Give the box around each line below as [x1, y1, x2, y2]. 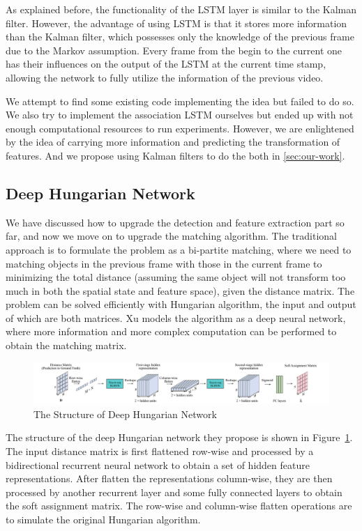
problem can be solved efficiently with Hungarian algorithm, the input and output [6, 297, 356, 311]
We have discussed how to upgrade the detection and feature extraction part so [6, 215, 345, 229]
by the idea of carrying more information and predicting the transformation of [6, 134, 340, 149]
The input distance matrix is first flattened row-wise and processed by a [6, 443, 314, 458]
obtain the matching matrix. [6, 338, 127, 353]
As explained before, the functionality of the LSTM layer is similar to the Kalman [6, 2, 357, 16]
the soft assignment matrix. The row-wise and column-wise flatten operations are [6, 498, 352, 513]
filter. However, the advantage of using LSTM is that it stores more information [6, 15, 347, 30]
